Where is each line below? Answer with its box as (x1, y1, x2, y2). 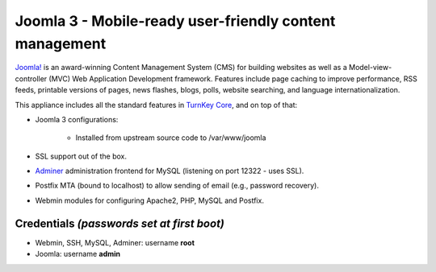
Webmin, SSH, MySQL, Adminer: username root (35, 237, 195, 247)
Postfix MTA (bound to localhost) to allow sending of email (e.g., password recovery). (35, 181, 319, 191)
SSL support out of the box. (35, 151, 128, 161)
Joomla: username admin (35, 249, 121, 259)
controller (15, 73, 48, 84)
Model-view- (348, 63, 392, 72)
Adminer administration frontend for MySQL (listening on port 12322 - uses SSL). (35, 166, 304, 176)
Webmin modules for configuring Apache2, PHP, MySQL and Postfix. (35, 196, 264, 205)
